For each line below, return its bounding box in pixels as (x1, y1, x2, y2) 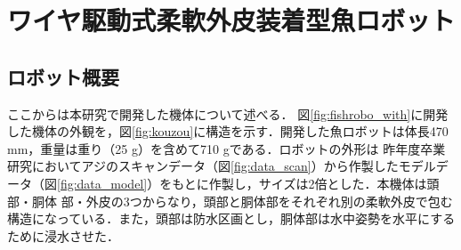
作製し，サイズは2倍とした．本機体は (208, 173, 427, 192)
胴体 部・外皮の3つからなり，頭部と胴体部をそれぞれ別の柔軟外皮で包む (31, 191, 453, 210)
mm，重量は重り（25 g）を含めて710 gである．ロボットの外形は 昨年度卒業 (7, 139, 446, 157)
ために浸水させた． (7, 226, 119, 245)
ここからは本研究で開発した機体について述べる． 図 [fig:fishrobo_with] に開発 (7, 104, 449, 123)
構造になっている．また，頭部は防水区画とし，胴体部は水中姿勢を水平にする (7, 209, 456, 228)
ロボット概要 (7, 62, 119, 90)
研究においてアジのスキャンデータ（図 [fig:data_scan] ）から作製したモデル (7, 157, 436, 175)
